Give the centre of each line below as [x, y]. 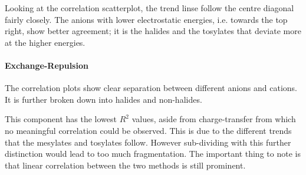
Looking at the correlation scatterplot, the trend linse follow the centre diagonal [149, 8]
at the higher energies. [45, 42]
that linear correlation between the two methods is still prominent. [125, 165]
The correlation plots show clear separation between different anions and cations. [151, 88]
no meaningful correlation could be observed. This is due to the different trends [148, 130]
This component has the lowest [61, 119]
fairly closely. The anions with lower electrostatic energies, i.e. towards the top [146, 19]
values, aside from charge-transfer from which [214, 119]
